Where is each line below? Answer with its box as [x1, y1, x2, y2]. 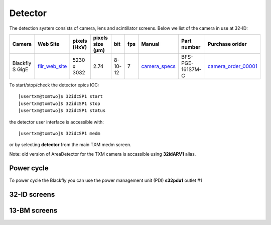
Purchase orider [207, 40, 247, 47]
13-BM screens [9, 206, 58, 215]
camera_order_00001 [207, 63, 258, 70]
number [181, 43, 201, 50]
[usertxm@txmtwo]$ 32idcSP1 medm [18, 131, 100, 136]
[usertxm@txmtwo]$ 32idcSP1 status [18, 108, 106, 114]
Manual [141, 40, 160, 47]
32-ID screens [9, 190, 55, 199]
